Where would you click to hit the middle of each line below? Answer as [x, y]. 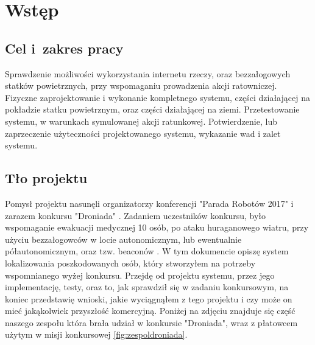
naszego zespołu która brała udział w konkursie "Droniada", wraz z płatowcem [151, 322]
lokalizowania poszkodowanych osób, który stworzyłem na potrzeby [130, 263]
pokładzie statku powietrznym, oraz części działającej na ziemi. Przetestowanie [152, 109]
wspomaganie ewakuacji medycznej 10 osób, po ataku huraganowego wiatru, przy [157, 227]
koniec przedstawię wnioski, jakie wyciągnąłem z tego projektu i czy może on [149, 298]
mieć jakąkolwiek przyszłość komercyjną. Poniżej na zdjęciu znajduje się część [150, 311]
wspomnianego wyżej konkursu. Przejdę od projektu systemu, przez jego [140, 275]
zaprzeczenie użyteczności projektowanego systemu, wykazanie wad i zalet [143, 133]
